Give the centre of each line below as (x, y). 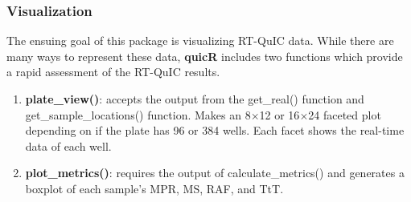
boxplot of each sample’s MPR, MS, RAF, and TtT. (154, 188)
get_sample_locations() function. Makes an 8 (138, 114)
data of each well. (68, 145)
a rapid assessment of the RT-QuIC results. (113, 72)
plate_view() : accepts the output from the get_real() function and (195, 99)
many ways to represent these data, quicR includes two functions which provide (205, 56)
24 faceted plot (345, 114)
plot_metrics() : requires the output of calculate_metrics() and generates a (215, 173)
